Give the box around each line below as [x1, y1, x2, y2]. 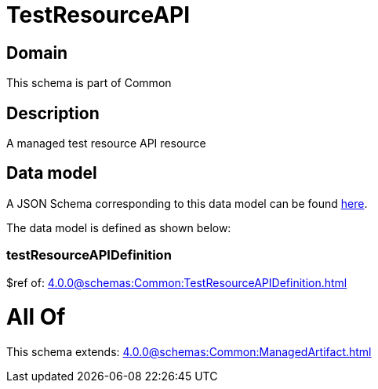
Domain [6, 42, 68, 63]
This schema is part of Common [6, 76, 172, 90]
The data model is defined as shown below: [6, 220, 231, 234]
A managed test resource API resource [6, 136, 206, 151]
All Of [6, 304, 66, 331]
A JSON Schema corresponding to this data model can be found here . [6, 196, 368, 210]
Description [6, 103, 100, 123]
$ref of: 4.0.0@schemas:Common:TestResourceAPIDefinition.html [6, 275, 347, 289]
